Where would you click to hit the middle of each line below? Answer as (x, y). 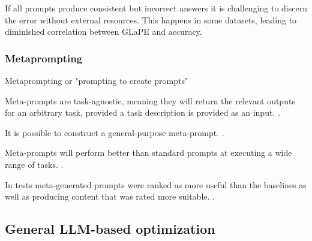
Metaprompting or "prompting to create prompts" (97, 80)
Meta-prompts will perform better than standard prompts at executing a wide (148, 153)
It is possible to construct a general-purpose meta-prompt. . (115, 132)
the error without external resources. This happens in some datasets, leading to (151, 19)
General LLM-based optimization (110, 229)
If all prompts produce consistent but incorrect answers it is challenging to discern (156, 8)
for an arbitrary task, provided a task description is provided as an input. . (142, 112)
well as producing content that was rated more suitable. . (110, 196)
